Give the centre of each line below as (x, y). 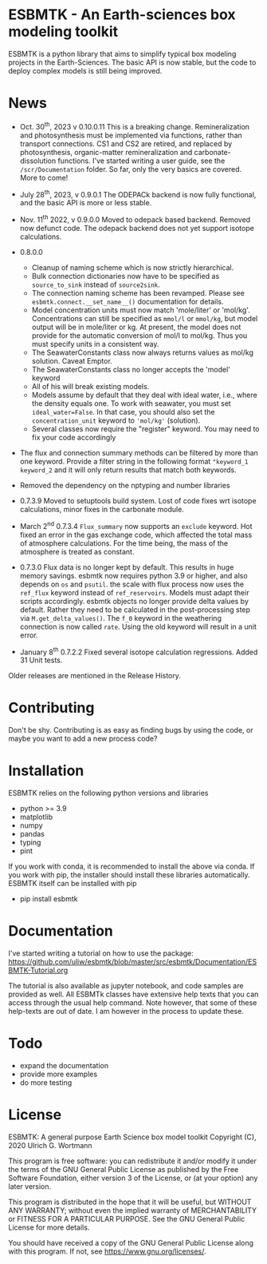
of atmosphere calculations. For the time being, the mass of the (124, 543)
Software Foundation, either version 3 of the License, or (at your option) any (133, 1178)
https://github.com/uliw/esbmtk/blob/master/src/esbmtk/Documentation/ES (133, 961)
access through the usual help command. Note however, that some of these (133, 1002)
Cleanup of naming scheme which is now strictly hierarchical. (133, 267)
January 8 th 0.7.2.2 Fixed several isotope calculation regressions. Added (139, 651)
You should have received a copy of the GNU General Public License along (131, 1242)
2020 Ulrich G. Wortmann (51, 1145)
